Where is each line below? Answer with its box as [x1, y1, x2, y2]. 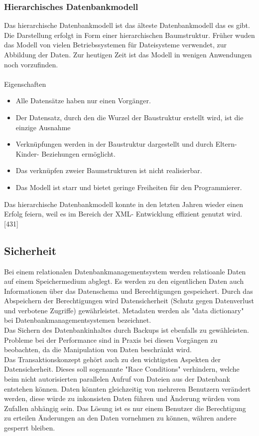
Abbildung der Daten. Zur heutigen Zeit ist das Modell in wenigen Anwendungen [4, 49, 252, 59]
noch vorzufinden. [4, 59, 58, 69]
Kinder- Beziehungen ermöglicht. [15, 148, 116, 159]
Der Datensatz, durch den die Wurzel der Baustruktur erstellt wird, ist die [15, 112, 244, 122]
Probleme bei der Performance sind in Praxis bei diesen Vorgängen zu [4, 334, 218, 345]
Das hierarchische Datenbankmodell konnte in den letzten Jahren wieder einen [4, 199, 244, 209]
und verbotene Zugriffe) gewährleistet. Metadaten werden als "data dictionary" [4, 305, 244, 315]
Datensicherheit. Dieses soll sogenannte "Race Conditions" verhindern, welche [4, 364, 240, 374]
